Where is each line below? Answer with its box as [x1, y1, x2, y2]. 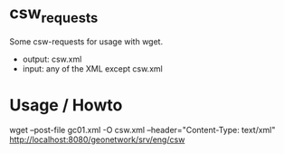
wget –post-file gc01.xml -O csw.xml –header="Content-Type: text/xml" [9, 125, 276, 136]
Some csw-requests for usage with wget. [9, 35, 164, 47]
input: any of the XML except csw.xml [22, 63, 163, 74]
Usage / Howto [9, 94, 123, 115]
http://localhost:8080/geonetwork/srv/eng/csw [9, 134, 185, 145]
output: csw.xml [22, 53, 82, 64]
